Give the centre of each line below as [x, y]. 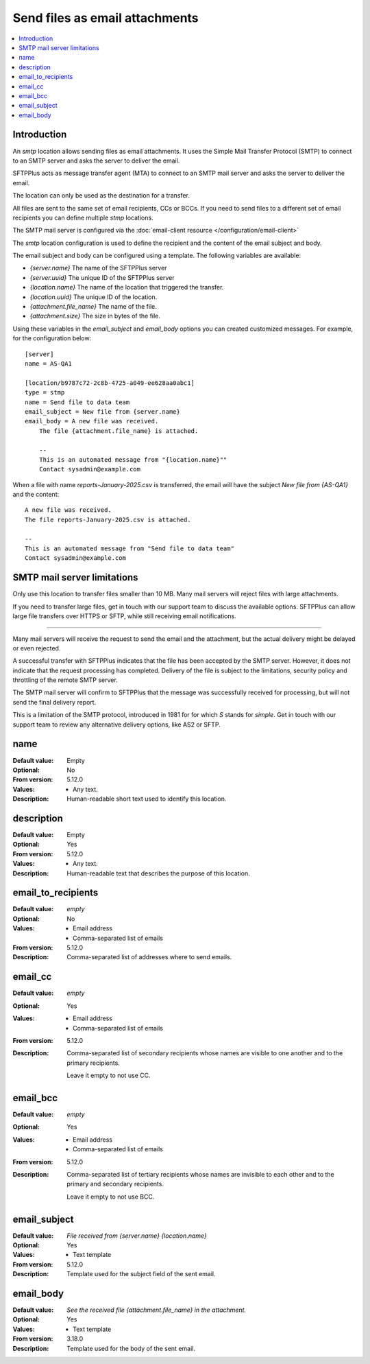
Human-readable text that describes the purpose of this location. [158, 873]
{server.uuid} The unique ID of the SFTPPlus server [102, 277]
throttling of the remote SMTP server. [65, 680]
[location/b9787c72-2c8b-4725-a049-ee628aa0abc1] [110, 383]
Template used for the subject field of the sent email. [141, 1274]
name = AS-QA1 [48, 364]
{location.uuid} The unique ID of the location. [94, 297]
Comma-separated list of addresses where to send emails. [149, 957]
